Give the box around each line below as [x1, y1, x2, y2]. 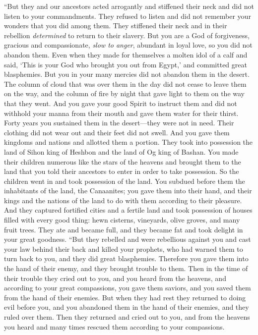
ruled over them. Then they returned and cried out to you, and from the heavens [4, 312, 250, 322]
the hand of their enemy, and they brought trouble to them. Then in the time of [4, 263, 248, 274]
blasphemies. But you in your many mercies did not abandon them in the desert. [4, 69, 250, 79]
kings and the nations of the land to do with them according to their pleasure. [4, 195, 242, 205]
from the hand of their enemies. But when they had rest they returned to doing [4, 292, 246, 302]
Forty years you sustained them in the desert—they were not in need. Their [4, 117, 234, 128]
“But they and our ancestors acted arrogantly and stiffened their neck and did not [4, 1, 254, 11]
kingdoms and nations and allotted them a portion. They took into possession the [4, 137, 253, 147]
